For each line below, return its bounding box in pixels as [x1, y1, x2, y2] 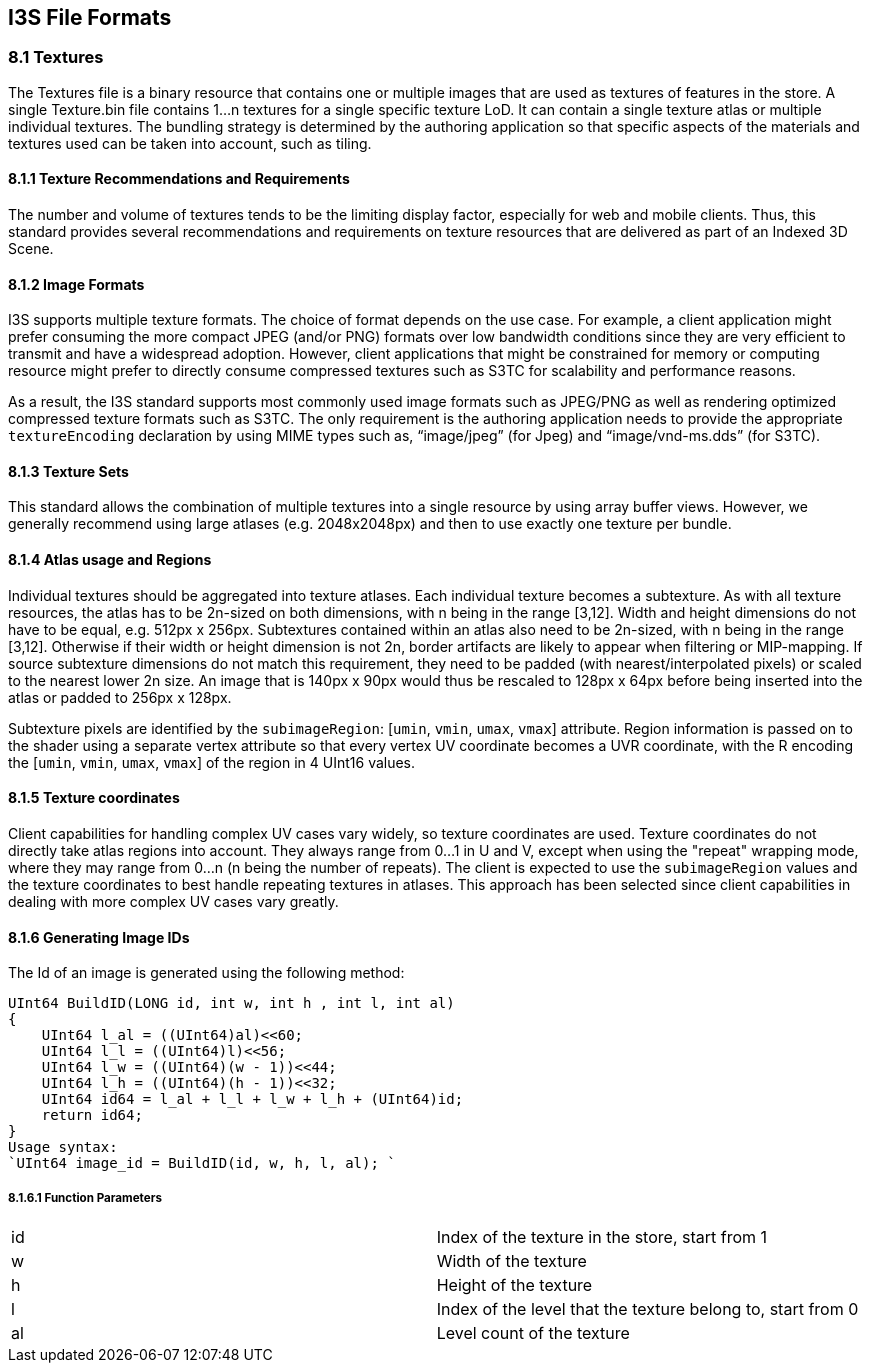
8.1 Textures [8, 47, 104, 68]
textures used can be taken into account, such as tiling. [8, 134, 372, 152]
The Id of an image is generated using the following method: [8, 964, 405, 982]
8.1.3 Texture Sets [8, 462, 129, 480]
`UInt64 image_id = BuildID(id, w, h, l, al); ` [8, 1155, 396, 1172]
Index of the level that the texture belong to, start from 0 [436, 1298, 859, 1319]
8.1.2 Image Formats [8, 275, 145, 293]
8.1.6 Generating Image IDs [8, 928, 190, 946]
